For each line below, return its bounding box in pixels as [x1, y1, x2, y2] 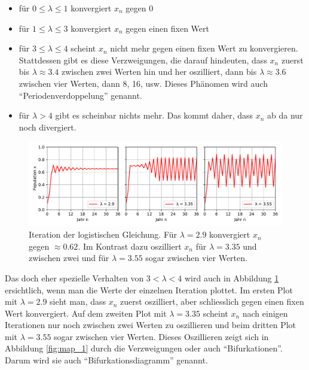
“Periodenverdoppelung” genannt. [19, 89, 142, 101]
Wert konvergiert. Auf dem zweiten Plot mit [5, 307, 167, 319]
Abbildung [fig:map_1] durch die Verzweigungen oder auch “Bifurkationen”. [5, 342, 283, 354]
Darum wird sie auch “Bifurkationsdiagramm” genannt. [5, 354, 208, 366]
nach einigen [242, 307, 288, 319]
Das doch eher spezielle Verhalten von [5, 271, 144, 284]
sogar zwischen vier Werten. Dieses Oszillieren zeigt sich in [54, 330, 269, 342]
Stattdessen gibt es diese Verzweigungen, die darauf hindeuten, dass [19, 53, 267, 66]
